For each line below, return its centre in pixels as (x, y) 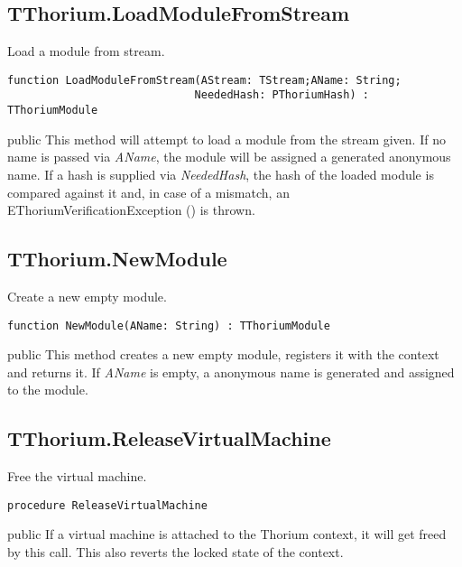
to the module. (48, 390)
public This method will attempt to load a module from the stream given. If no (226, 139)
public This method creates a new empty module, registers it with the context (223, 354)
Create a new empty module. (87, 296)
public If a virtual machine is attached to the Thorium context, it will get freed (227, 534)
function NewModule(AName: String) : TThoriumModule (169, 325)
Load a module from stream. (86, 51)
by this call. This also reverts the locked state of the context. (176, 552)
